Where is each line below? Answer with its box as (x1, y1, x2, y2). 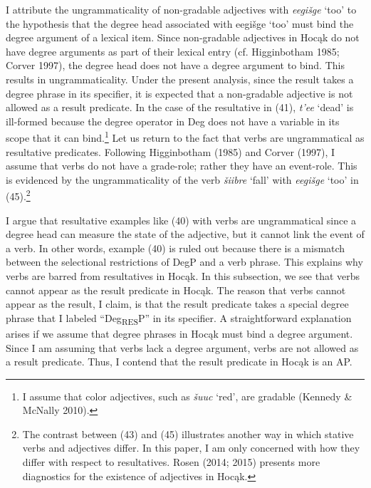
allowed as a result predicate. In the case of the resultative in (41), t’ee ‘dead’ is (6, 100, 354, 115)
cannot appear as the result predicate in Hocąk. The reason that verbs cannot (6, 282, 346, 297)
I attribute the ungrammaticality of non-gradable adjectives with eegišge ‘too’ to (6, 2, 357, 16)
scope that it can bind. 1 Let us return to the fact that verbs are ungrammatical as (6, 128, 365, 145)
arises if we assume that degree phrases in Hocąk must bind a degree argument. (6, 326, 353, 341)
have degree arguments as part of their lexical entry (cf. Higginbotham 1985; (6, 43, 340, 58)
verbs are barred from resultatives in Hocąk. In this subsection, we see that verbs (6, 269, 360, 283)
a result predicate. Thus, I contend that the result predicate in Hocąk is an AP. (6, 354, 352, 369)
